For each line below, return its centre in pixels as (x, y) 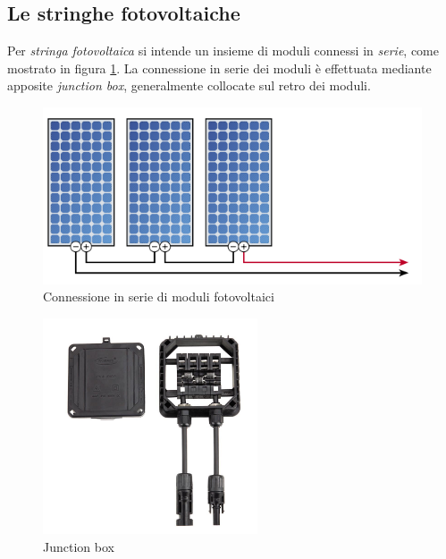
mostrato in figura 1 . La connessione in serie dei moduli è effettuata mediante (219, 68)
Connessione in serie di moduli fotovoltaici (159, 296)
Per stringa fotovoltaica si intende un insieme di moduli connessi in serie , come (223, 51)
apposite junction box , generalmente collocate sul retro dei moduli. (189, 85)
